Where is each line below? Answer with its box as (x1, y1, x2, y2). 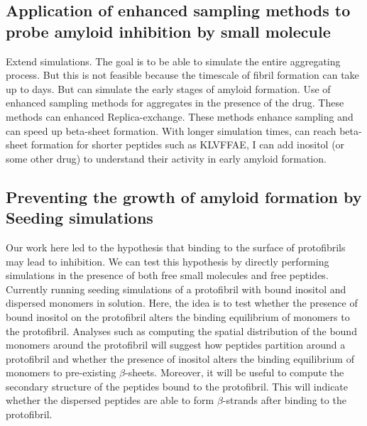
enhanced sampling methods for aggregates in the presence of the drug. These (6, 95, 344, 110)
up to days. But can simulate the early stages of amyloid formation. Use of (6, 81, 331, 96)
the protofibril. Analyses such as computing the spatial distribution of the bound (6, 323, 357, 338)
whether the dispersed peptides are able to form (6, 393, 214, 408)
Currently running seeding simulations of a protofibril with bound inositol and (6, 281, 346, 296)
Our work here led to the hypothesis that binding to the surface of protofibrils (6, 239, 346, 254)
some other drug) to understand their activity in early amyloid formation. (6, 151, 327, 165)
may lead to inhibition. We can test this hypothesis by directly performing (6, 253, 329, 268)
